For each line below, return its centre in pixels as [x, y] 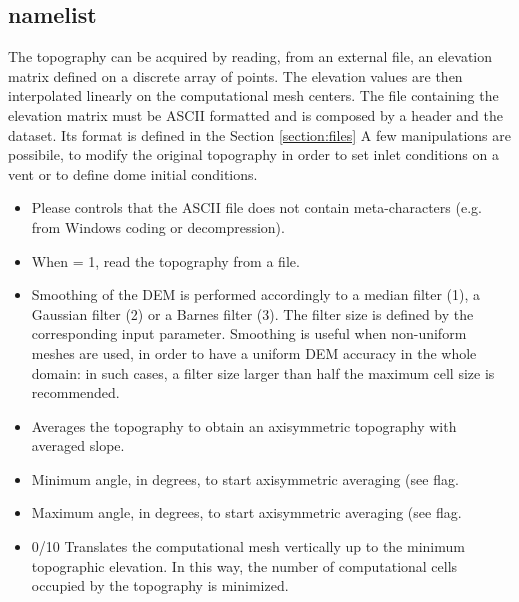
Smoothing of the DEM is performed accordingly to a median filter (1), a [256, 294]
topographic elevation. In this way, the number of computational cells [244, 565]
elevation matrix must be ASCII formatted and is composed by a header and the [255, 114]
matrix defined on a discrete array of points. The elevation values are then [235, 75]
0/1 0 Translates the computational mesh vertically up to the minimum [248, 546]
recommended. [75, 392]
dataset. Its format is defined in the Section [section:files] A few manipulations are [259, 134]
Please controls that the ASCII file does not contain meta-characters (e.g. [256, 207]
